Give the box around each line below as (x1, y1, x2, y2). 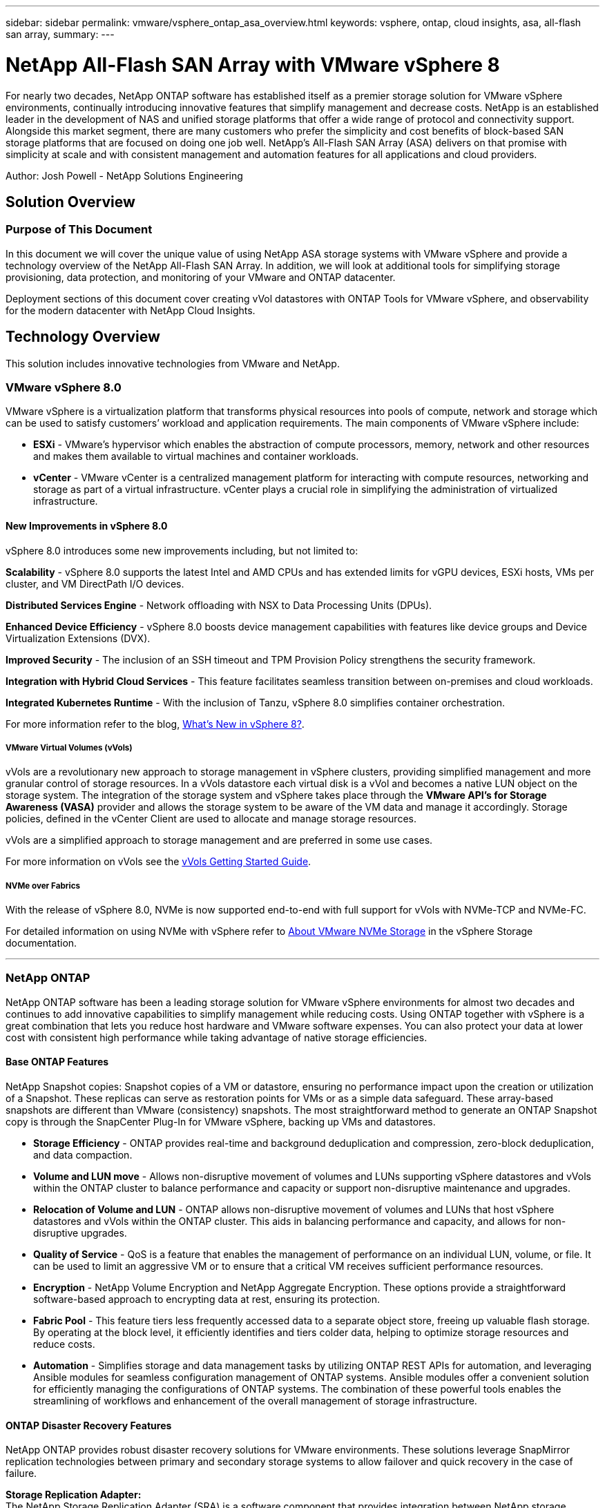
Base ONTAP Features (6, 1056, 109, 1068)
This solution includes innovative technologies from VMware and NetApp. (6, 357, 340, 369)
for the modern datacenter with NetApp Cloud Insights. (6, 304, 256, 316)
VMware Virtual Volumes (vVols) (6, 742, 133, 753)
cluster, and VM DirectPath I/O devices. (6, 577, 184, 590)
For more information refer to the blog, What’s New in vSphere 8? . (6, 717, 305, 730)
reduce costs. (33, 1338, 95, 1351)
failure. (6, 1467, 37, 1480)
